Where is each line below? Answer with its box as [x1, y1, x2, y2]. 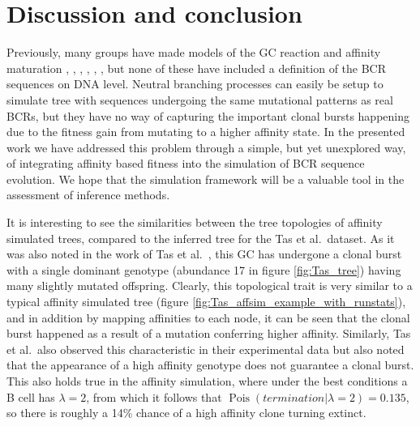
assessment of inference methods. [6, 186, 170, 203]
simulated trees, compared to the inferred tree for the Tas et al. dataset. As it [6, 229, 395, 246]
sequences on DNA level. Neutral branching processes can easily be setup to [6, 75, 384, 92]
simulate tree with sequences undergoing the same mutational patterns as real [6, 91, 393, 108]
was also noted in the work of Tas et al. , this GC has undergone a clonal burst [6, 245, 402, 262]
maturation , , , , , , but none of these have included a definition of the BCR [6, 59, 387, 76]
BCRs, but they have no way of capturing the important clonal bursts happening [6, 107, 409, 124]
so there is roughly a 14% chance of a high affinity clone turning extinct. [6, 404, 366, 421]
